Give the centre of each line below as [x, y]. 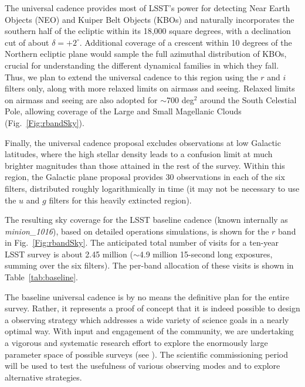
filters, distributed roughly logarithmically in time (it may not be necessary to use [152, 188]
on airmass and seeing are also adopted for [81, 99]
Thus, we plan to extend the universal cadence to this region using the [131, 77]
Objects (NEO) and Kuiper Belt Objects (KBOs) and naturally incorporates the [150, 19]
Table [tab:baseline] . [41, 277]
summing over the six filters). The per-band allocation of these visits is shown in [149, 265]
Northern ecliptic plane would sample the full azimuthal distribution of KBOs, [146, 54]
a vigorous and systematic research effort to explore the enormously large [136, 343]
